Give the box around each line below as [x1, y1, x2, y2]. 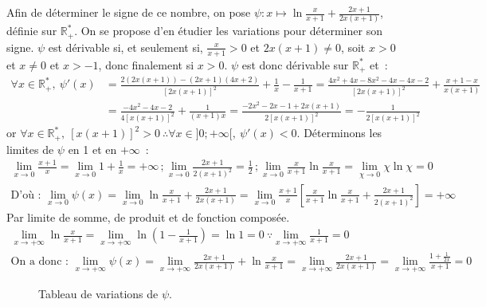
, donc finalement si [98, 56, 194, 73]
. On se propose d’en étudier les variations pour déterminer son [74, 22, 382, 39]
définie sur [6, 22, 57, 39]
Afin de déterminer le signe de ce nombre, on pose [6, 4, 251, 20]
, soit [340, 38, 366, 55]
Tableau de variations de [38, 285, 159, 302]
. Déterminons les [296, 124, 382, 141]
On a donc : [10, 256, 69, 268]
